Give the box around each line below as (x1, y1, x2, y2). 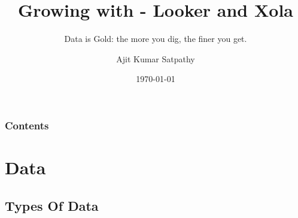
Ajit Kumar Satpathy (116, 52, 195, 65)
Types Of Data (5, 196, 99, 214)
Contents (5, 117, 49, 132)
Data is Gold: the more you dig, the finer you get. (64, 32, 247, 45)
